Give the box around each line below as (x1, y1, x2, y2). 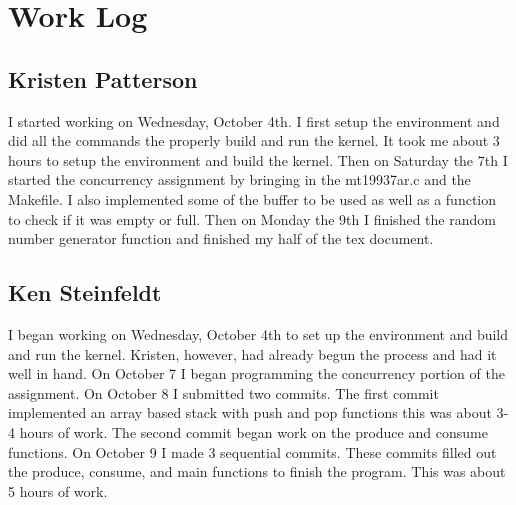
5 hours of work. (8, 480, 108, 501)
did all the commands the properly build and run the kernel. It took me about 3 (8, 130, 500, 151)
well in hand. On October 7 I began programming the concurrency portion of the (8, 363, 505, 384)
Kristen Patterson (8, 63, 198, 94)
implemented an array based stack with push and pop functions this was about (8, 402, 492, 423)
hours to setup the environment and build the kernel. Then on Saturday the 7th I (8, 149, 508, 170)
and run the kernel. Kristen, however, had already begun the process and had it (8, 343, 497, 364)
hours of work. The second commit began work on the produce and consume (19, 421, 488, 442)
